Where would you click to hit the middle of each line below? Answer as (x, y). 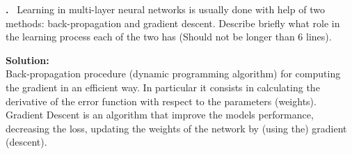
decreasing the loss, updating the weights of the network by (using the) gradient (176, 128)
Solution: (27, 60)
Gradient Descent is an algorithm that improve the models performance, (160, 115)
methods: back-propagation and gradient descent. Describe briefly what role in (173, 23)
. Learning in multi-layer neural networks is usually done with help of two (165, 9)
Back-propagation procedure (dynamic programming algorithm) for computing (173, 74)
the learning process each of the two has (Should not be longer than (150, 37)
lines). (319, 37)
